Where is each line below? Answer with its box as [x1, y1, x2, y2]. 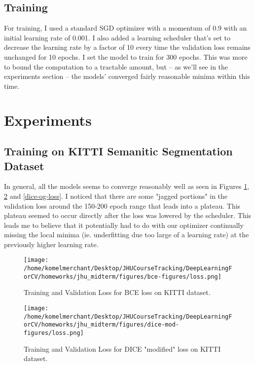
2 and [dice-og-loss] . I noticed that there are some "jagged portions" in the [4, 190, 228, 201]
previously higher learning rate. [4, 239, 99, 249]
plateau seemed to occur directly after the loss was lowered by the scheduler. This [4, 210, 252, 220]
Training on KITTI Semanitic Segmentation [4, 144, 233, 159]
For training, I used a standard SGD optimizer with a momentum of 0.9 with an [4, 23, 247, 33]
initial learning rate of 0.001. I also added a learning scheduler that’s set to [4, 32, 230, 42]
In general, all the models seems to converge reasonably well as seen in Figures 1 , [4, 181, 250, 191]
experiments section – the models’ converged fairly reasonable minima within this [4, 71, 250, 81]
